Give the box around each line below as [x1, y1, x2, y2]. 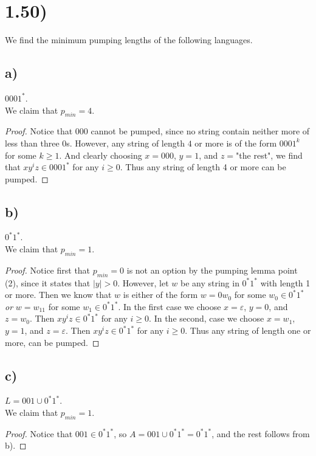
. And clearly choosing [59, 148, 142, 161]
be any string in [180, 276, 239, 289]
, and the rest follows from [211, 427, 310, 440]
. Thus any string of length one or [185, 324, 311, 337]
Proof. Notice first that [5, 263, 91, 276]
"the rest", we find [236, 148, 303, 161]
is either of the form [123, 288, 198, 301]
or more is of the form [194, 136, 277, 149]
